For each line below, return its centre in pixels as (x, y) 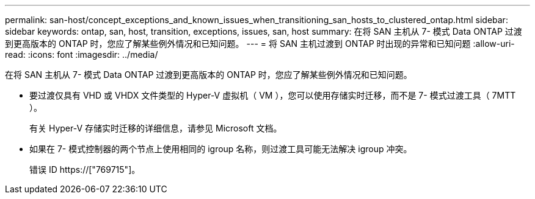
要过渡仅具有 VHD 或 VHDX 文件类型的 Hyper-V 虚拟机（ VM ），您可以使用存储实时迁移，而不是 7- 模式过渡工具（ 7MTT (273, 95)
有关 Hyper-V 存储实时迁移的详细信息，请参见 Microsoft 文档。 (156, 128)
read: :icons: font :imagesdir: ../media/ (82, 54)
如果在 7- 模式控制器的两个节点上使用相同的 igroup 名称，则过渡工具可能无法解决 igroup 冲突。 (221, 149)
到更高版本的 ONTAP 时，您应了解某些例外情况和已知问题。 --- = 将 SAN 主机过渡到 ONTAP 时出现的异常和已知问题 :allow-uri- (260, 44)
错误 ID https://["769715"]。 (85, 169)
